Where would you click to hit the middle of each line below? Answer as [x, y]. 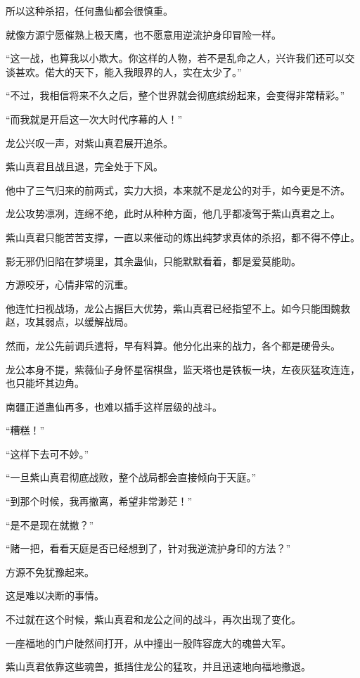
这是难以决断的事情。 [55, 595]
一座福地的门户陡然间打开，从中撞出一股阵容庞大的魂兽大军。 [148, 642]
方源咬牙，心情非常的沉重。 [70, 284]
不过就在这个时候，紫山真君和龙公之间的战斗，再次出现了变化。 [153, 619]
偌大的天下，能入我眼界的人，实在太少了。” [143, 71]
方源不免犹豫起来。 [50, 571]
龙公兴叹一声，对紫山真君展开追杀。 [89, 142]
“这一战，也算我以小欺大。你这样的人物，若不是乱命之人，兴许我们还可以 [175, 58]
